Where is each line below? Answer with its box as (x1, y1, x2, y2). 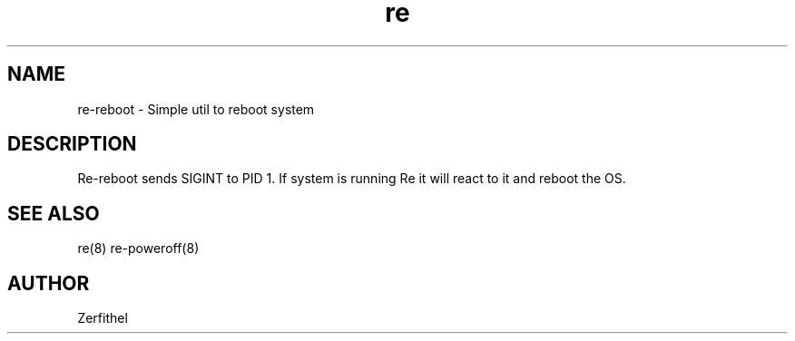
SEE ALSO (7, 201, 100, 225)
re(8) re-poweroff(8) (77, 240, 200, 257)
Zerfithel (77, 310, 128, 326)
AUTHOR (7, 271, 90, 295)
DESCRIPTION (7, 132, 137, 156)
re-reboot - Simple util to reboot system (77, 101, 315, 117)
